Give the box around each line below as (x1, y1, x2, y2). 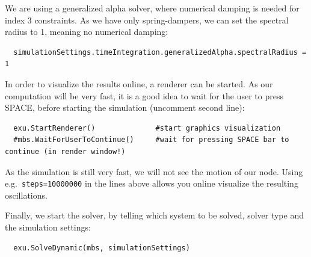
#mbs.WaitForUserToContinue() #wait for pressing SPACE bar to (13, 135, 289, 144)
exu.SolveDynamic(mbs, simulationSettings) (13, 243, 190, 252)
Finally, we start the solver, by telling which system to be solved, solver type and (5, 209, 304, 221)
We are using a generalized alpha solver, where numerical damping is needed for (5, 2, 300, 14)
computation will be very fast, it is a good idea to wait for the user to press (5, 89, 283, 102)
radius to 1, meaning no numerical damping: (5, 25, 168, 38)
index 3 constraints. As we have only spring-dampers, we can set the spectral (5, 13, 289, 26)
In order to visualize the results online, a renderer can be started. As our (5, 77, 273, 90)
